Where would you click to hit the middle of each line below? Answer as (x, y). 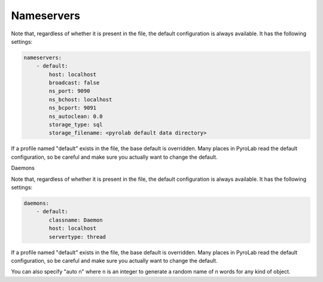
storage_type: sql (76, 125)
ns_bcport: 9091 (73, 108)
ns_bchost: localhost (80, 99)
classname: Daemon (76, 220)
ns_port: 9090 (69, 91)
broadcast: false (74, 83)
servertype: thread (77, 237)
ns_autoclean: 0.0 (76, 116)
